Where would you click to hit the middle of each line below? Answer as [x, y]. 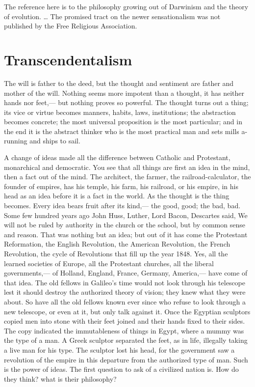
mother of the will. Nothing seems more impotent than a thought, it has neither [124, 93]
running [16, 141]
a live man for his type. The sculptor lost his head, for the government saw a [119, 349]
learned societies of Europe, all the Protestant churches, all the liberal [109, 263]
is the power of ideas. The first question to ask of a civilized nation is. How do [121, 369]
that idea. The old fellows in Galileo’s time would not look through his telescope [125, 282]
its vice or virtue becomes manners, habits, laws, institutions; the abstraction [120, 112]
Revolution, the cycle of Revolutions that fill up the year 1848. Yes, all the [116, 253]
